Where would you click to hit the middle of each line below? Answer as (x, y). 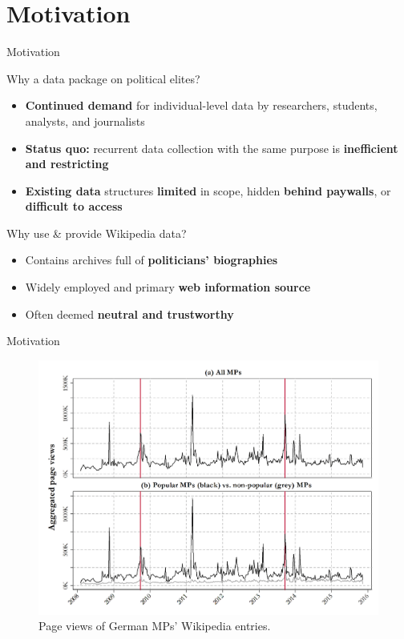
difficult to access (74, 206)
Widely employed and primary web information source (168, 287)
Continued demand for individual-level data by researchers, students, (201, 105)
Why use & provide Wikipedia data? (97, 233)
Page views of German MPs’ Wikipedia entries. (155, 626)
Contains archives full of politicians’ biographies (151, 260)
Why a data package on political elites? (103, 78)
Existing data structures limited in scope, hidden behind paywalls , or (208, 190)
